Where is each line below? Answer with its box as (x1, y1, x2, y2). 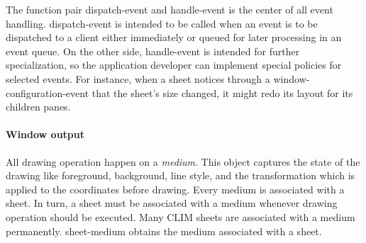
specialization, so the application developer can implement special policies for (6, 57, 342, 72)
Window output (6, 127, 85, 142)
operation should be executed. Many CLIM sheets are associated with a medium (6, 209, 355, 224)
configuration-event (6, 85, 89, 100)
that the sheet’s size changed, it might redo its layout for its (91, 85, 353, 100)
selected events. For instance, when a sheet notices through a (6, 71, 270, 86)
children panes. (6, 99, 71, 114)
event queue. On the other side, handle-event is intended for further (6, 43, 300, 58)
